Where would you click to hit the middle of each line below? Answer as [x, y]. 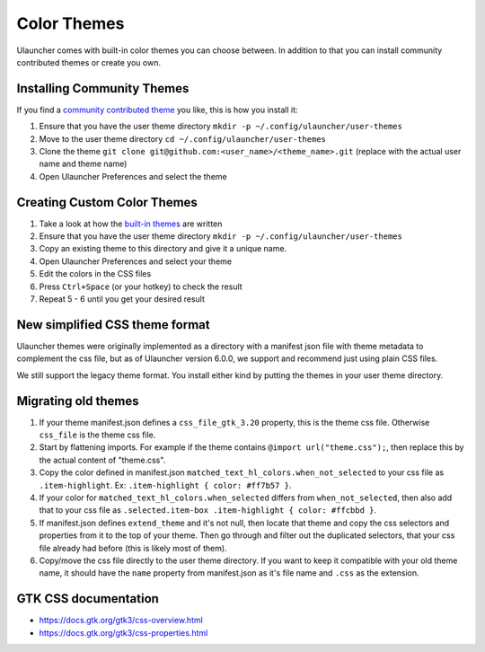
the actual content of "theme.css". [102, 460]
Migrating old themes [78, 401]
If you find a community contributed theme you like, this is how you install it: [157, 110]
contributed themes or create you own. [89, 62]
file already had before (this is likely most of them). [133, 548]
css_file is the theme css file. [97, 435]
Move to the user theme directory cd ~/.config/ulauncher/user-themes [183, 138]
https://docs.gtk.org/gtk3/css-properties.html [123, 632]
